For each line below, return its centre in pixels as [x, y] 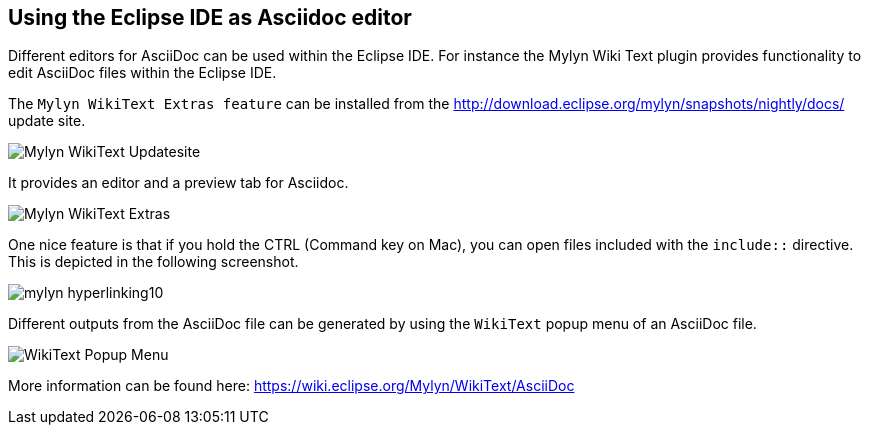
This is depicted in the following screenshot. [153, 262]
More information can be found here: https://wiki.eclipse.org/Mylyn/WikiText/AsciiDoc [291, 386]
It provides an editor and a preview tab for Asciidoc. [178, 183]
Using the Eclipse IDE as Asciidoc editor [210, 17]
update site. [47, 121]
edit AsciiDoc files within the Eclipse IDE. [142, 73]
